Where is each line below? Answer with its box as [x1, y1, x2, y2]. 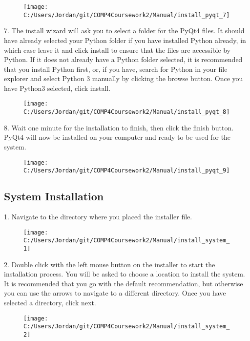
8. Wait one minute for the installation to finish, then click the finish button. [4, 122, 234, 132]
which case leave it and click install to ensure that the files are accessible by [4, 44, 231, 55]
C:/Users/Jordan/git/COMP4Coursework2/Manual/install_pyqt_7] [23, 11, 230, 19]
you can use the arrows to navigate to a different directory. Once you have [4, 288, 226, 298]
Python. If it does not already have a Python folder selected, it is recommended [4, 54, 243, 64]
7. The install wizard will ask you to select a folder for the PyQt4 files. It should [4, 25, 245, 36]
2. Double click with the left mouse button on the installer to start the [4, 259, 215, 269]
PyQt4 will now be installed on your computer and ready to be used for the [4, 132, 231, 142]
